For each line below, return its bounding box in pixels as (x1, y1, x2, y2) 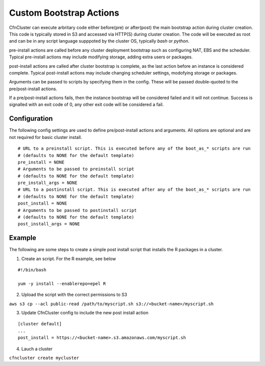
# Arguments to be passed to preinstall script (18, 166, 134, 172)
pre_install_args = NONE (18, 180, 78, 186)
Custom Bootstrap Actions (9, 7, 120, 18)
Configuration (9, 114, 53, 123)
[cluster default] (18, 321, 62, 327)
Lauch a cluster (21, 346, 53, 352)
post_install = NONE (18, 201, 67, 206)
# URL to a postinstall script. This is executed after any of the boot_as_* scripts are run (18, 187, 251, 192)
